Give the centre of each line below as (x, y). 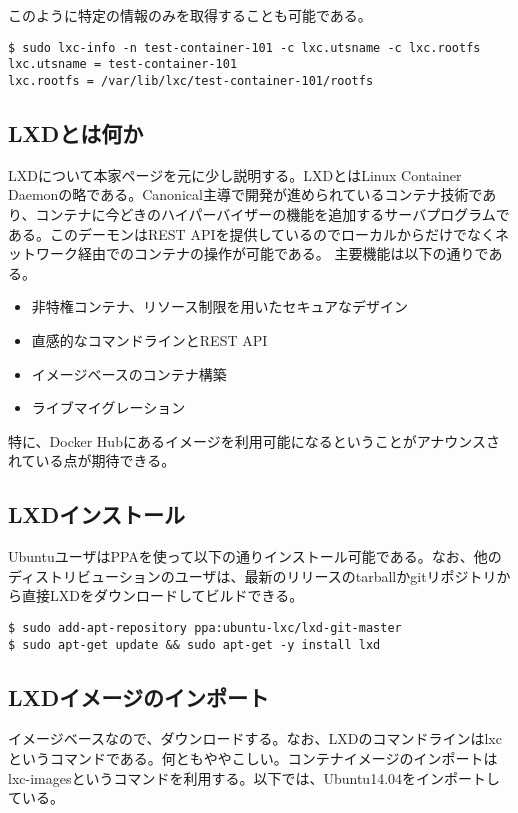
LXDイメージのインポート (138, 696)
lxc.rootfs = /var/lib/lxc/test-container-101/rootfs (191, 80)
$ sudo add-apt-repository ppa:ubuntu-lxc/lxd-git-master (205, 627)
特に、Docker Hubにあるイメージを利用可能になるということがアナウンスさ (254, 440)
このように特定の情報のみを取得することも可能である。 (190, 15)
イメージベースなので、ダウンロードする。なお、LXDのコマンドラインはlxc (255, 738)
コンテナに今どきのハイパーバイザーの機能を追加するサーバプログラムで (272, 213)
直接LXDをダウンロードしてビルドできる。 (162, 595)
